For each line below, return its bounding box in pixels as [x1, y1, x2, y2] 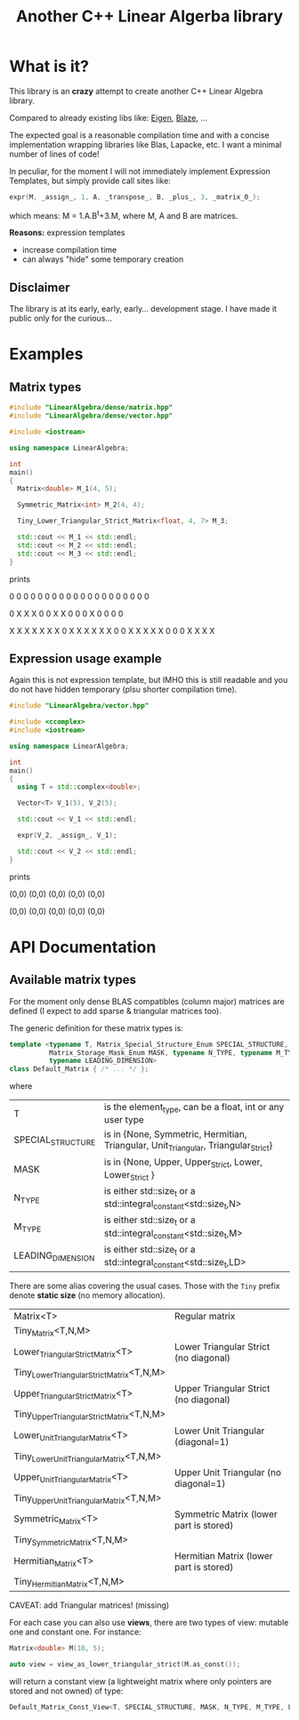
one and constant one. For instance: [9, 1627, 141, 1637]
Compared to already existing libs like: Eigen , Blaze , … [9, 112, 207, 123]
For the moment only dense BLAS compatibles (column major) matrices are [9, 995, 285, 1007]
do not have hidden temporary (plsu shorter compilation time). [9, 684, 238, 695]
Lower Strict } [103, 1168, 155, 1182]
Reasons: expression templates [9, 227, 125, 238]
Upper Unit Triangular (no [174, 1466, 282, 1479]
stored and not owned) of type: [9, 1685, 124, 1697]
